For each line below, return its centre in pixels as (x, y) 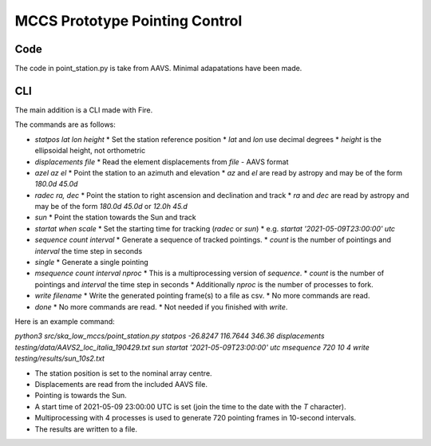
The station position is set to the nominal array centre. (123, 373)
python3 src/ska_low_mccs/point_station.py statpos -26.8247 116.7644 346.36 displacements (170, 336)
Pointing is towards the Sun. (81, 396)
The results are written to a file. (86, 429)
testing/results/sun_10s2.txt (60, 358)
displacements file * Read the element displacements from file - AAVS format (162, 162)
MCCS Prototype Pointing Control (129, 21)
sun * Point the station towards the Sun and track (116, 217)
